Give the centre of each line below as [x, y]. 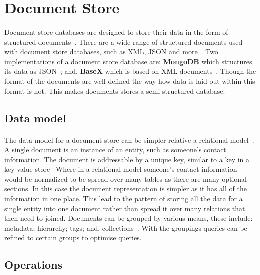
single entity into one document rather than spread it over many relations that [125, 208]
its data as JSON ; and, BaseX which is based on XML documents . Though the [130, 71]
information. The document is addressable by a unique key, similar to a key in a [127, 159]
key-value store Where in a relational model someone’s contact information [121, 169]
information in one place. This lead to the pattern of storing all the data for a [123, 199]
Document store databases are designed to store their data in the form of [116, 32]
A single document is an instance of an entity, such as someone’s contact [115, 150]
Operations [33, 265]
